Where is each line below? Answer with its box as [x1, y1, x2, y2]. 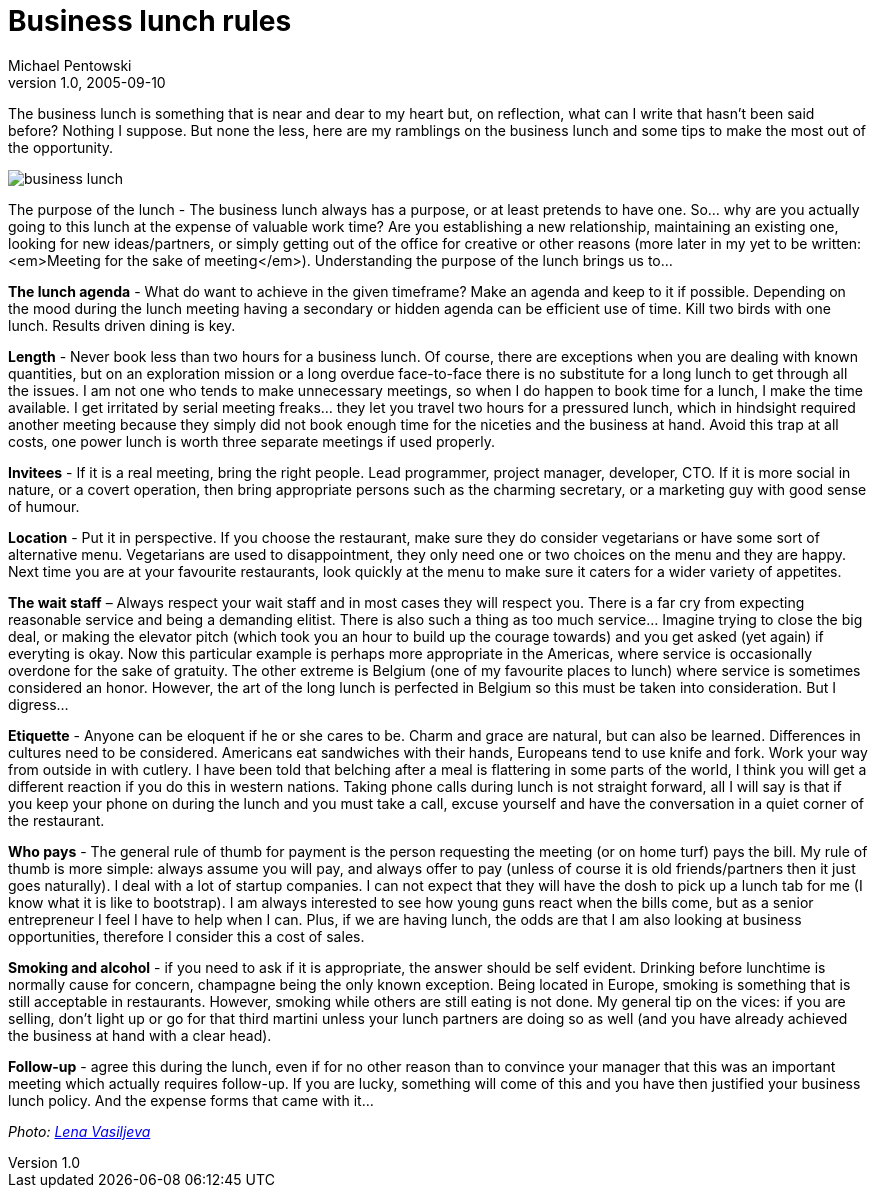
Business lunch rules [8, 4, 292, 38]
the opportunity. [8, 138, 114, 156]
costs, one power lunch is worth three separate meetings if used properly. [8, 432, 495, 450]
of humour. [8, 497, 80, 515]
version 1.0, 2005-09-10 [8, 73, 166, 91]
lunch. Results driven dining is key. [8, 316, 236, 334]
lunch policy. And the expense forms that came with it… [8, 1091, 374, 1109]
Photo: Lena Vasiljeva [8, 1122, 151, 1140]
